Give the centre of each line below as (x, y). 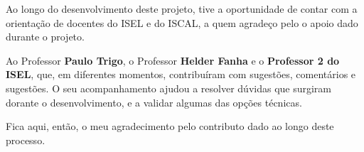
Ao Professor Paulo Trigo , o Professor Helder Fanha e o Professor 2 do (173, 60)
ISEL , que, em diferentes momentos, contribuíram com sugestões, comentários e (181, 74)
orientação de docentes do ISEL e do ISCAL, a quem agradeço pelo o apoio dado (182, 22)
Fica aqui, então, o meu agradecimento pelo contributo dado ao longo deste (170, 126)
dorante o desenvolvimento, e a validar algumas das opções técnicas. (154, 102)
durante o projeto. (45, 37)
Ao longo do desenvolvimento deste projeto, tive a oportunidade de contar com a (182, 9)
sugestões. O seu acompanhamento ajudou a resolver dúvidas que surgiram (169, 88)
